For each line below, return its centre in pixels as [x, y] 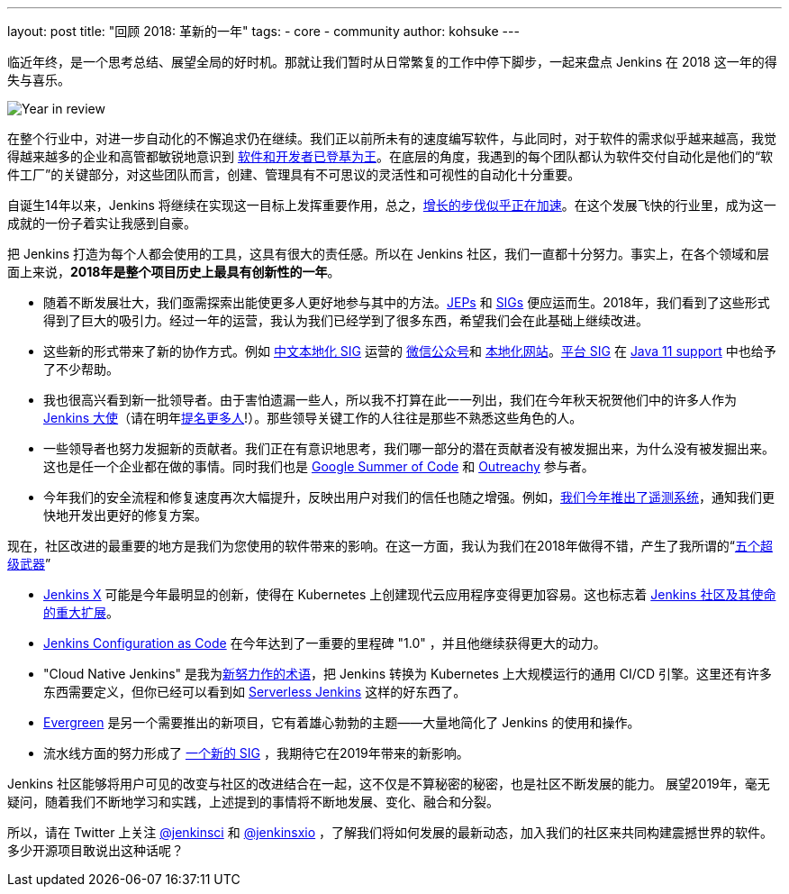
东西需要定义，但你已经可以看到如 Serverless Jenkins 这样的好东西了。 [255, 692]
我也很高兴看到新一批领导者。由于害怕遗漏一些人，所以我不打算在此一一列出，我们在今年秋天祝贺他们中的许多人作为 [390, 400]
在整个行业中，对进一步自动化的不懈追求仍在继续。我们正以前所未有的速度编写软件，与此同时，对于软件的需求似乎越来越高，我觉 [392, 138]
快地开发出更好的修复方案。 [125, 515]
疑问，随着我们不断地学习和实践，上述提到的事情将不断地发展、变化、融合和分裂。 [253, 802]
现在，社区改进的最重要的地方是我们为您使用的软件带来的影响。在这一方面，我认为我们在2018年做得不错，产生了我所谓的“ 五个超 [390, 546]
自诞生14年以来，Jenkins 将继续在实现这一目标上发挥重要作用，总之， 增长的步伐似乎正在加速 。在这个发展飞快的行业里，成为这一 [392, 205]
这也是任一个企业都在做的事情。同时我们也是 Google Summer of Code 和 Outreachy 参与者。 [319, 466]
